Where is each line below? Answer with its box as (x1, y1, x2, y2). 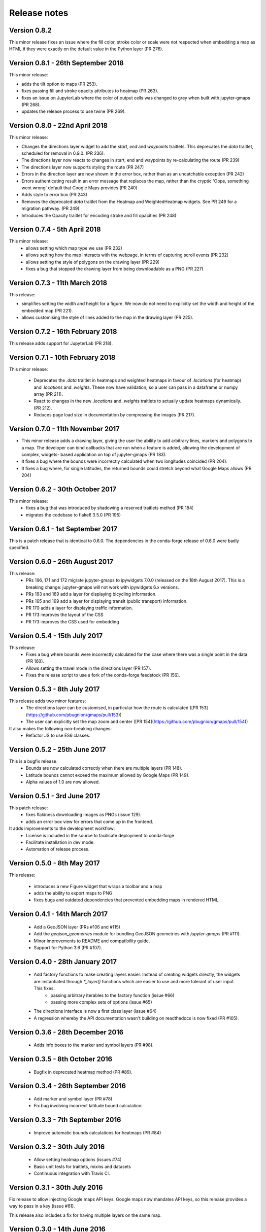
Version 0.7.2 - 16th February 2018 (9, 327, 117, 336)
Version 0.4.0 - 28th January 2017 (9, 958, 117, 966)
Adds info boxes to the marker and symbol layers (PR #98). (33, 1042, 154, 1048)
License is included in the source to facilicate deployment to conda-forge (26, 832, 174, 838)
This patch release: (9, 805, 48, 811)
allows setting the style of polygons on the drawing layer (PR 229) (26, 259, 160, 265)
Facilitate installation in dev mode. (26, 839, 95, 845)
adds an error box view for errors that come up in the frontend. (26, 819, 154, 824)
